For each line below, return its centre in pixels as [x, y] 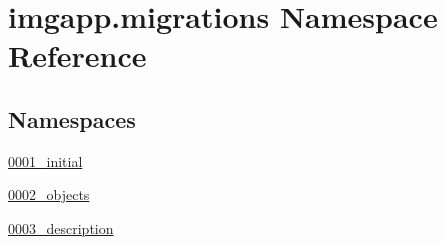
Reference [77, 55]
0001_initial [45, 160]
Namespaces [72, 118]
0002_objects [49, 194]
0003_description [61, 227]
